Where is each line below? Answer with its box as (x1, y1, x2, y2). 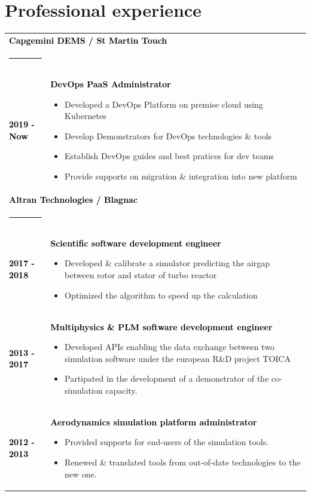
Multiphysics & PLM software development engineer (50, 320, 273, 333)
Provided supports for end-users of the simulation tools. (65, 436, 269, 448)
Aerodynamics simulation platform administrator (50, 415, 257, 428)
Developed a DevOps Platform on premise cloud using (65, 98, 263, 110)
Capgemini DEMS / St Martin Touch (9, 34, 167, 46)
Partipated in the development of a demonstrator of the (65, 372, 269, 385)
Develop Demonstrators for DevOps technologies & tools (65, 129, 272, 142)
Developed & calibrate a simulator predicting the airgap (65, 257, 270, 269)
